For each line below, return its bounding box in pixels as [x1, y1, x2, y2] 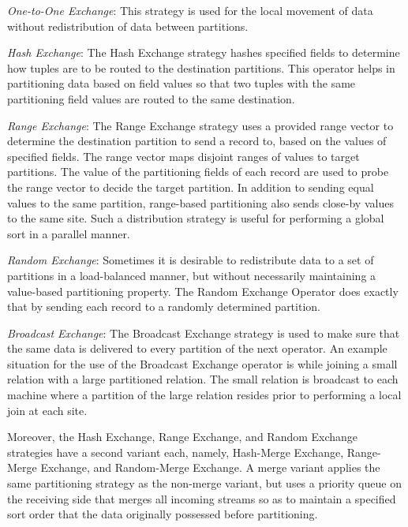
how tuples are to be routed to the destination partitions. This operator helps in [7, 59, 395, 76]
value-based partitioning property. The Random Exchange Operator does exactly [7, 282, 399, 299]
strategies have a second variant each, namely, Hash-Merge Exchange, [7, 443, 344, 460]
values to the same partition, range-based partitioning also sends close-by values [7, 194, 394, 211]
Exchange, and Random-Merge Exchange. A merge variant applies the [40, 459, 380, 476]
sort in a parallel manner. [7, 225, 130, 241]
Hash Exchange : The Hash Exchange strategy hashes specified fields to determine [7, 44, 400, 61]
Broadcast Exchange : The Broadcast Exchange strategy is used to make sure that [7, 324, 400, 341]
